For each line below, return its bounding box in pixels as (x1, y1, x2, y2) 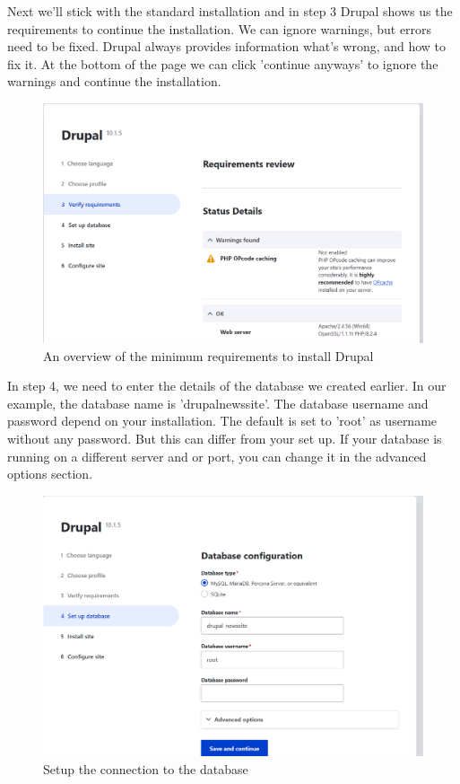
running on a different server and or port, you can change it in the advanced (7, 446, 427, 465)
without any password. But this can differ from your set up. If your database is (7, 429, 442, 447)
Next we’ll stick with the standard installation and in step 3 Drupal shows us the (7, 2, 453, 20)
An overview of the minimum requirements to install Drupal (43, 346, 374, 365)
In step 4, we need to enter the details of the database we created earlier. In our (7, 376, 447, 395)
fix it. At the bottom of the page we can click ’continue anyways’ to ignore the (7, 54, 438, 73)
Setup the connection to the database (43, 759, 248, 778)
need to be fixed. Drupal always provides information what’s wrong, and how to (7, 37, 447, 56)
